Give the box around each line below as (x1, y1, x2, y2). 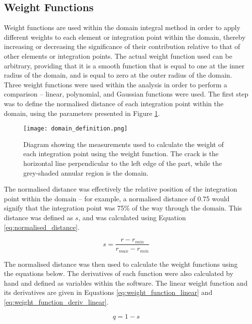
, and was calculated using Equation (78, 212, 186, 222)
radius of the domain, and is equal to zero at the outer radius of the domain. (4, 70, 232, 80)
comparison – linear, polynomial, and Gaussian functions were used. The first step (4, 89, 249, 99)
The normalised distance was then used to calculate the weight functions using (4, 259, 238, 269)
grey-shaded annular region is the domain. (23, 167, 149, 178)
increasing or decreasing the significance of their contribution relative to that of (4, 41, 240, 51)
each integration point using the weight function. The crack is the (23, 148, 218, 159)
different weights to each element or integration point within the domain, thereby (4, 32, 246, 42)
